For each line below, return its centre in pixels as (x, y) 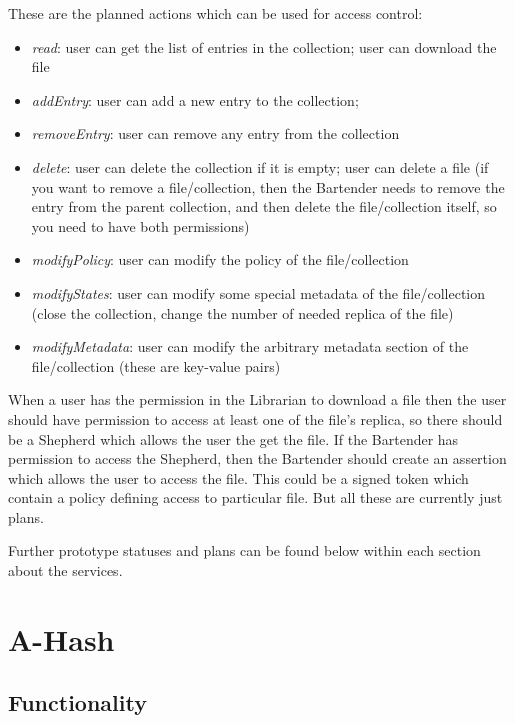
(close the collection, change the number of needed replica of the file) (242, 312)
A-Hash (61, 638)
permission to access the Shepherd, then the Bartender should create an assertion (257, 458)
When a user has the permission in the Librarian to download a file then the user (257, 399)
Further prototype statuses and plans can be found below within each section (244, 550)
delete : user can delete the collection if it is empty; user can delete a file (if (260, 166)
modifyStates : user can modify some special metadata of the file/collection (258, 292)
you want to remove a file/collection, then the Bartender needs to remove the (268, 186)
